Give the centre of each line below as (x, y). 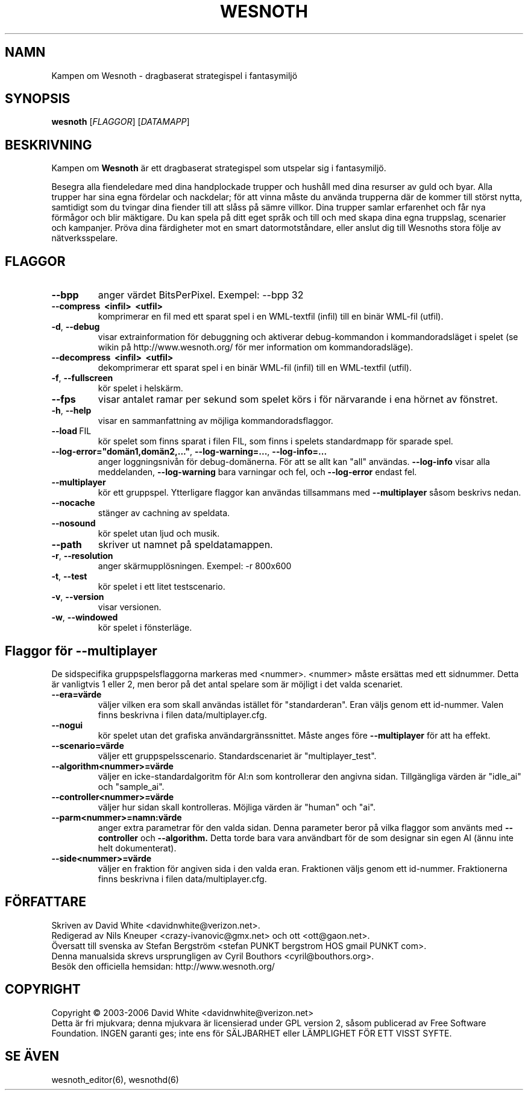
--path (67, 545)
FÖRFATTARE (46, 902)
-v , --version (78, 597)
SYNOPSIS (38, 99)
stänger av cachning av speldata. (164, 513)
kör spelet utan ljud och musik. (159, 534)
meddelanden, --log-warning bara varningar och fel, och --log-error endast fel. (257, 472)
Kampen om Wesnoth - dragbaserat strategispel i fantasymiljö (174, 75)
